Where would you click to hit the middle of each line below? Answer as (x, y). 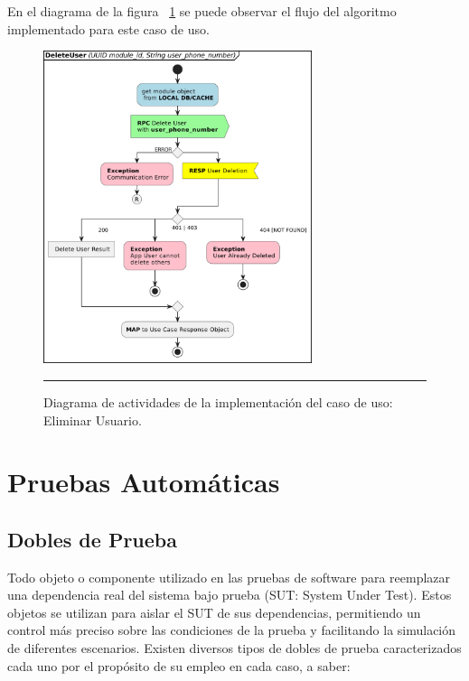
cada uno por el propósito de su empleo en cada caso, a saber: (179, 665)
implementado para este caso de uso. (108, 28)
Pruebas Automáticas (144, 482)
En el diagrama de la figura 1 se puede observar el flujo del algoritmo (202, 11)
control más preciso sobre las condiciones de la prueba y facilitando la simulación (232, 630)
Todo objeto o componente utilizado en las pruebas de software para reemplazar (229, 577)
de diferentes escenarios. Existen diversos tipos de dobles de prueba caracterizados (234, 648)
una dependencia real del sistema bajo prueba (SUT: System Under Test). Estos (230, 595)
